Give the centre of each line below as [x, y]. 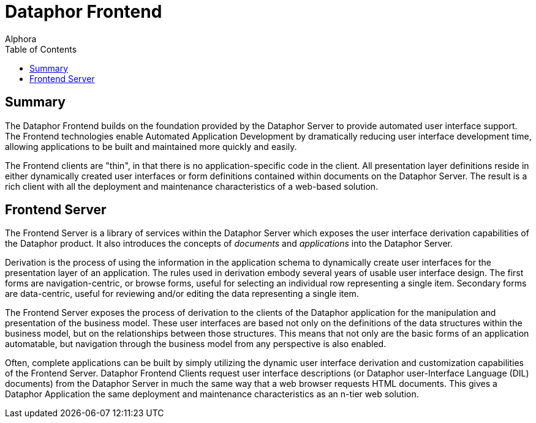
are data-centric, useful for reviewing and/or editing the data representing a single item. [182, 294]
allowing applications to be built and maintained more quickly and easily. [151, 146]
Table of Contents [41, 49]
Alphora [21, 39]
